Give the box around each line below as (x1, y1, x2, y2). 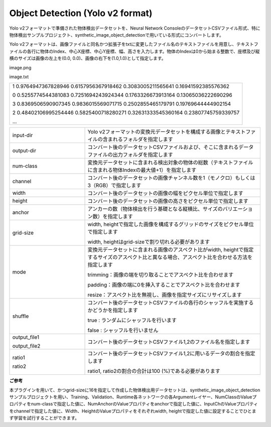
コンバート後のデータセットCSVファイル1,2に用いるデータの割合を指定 (87, 350, 255, 357)
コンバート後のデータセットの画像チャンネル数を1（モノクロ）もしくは (87, 175, 255, 182)
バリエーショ (222, 206, 253, 213)
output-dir (12, 147, 37, 154)
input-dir (12, 132, 33, 139)
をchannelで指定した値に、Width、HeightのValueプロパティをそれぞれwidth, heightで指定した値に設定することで (9, 408, 243, 414)
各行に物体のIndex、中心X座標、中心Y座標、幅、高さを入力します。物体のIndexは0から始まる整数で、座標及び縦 (27, 48, 260, 54)
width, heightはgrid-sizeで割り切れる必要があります (87, 238, 210, 245)
